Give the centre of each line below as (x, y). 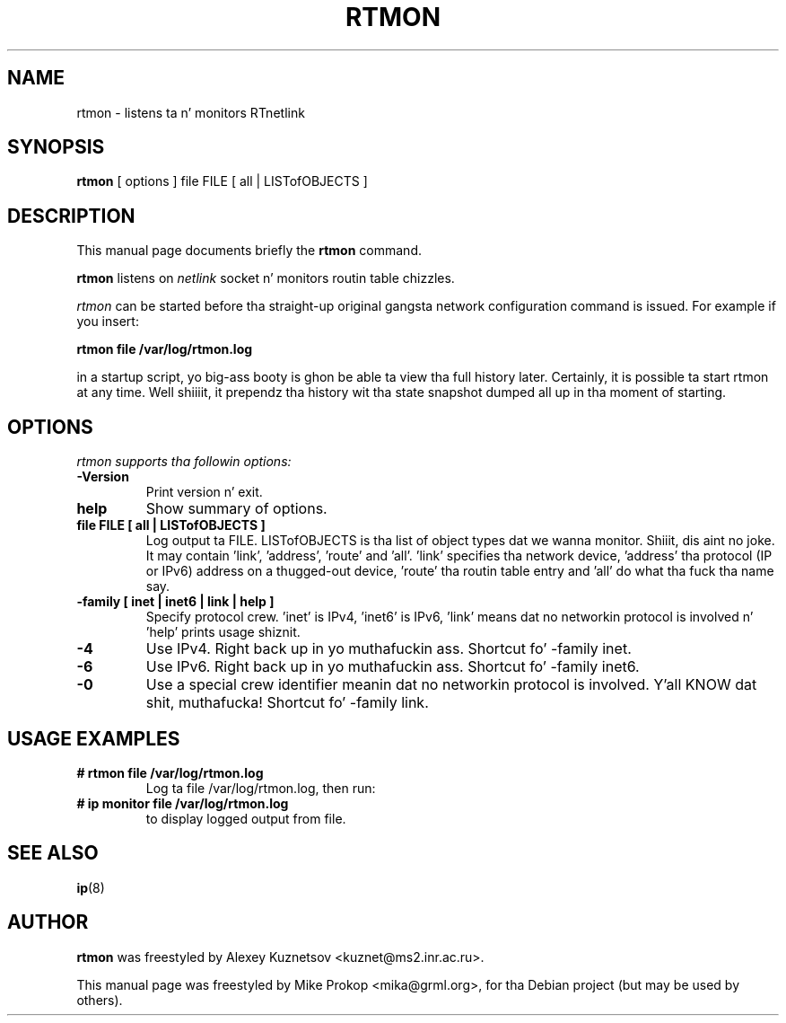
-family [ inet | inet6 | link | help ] (175, 602)
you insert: (108, 322)
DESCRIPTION (71, 216)
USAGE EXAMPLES (94, 738)
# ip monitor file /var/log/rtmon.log (183, 803)
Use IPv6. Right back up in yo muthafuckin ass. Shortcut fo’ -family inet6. (393, 667)
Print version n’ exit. (204, 492)
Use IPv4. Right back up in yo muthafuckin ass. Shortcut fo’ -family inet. (389, 649)
